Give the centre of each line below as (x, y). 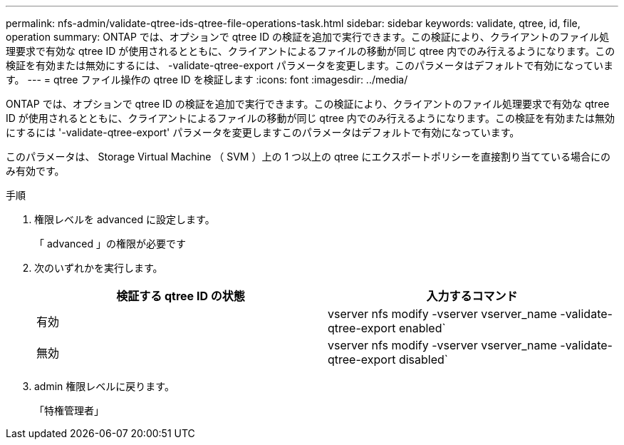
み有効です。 (35, 171)
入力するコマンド (472, 296)
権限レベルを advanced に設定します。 (125, 219)
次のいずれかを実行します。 (99, 268)
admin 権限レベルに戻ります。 (104, 386)
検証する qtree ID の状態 (181, 296)
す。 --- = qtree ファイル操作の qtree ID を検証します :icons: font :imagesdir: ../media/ (207, 80)
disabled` (423, 359)
